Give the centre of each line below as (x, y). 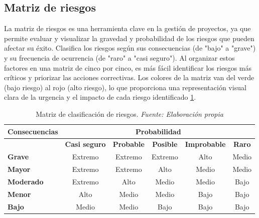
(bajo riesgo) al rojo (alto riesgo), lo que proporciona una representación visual (125, 87)
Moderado (26, 181)
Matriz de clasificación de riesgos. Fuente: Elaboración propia (129, 114)
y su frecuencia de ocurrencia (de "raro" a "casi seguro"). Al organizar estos (119, 57)
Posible (165, 144)
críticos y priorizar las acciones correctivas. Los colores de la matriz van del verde (129, 77)
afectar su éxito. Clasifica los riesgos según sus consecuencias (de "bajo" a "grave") (130, 48)
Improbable (205, 144)
